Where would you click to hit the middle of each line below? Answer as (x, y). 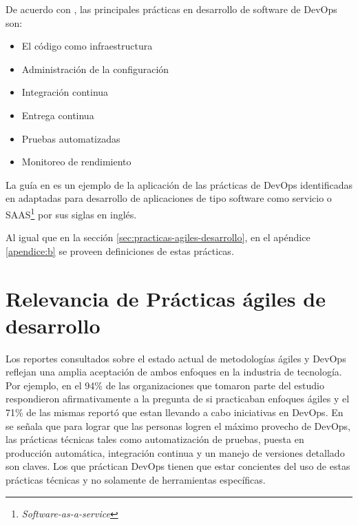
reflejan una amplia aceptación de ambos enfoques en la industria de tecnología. (174, 372)
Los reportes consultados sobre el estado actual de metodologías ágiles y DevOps (176, 358)
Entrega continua (58, 115)
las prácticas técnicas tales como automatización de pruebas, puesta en (155, 439)
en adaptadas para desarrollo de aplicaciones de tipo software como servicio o (169, 198)
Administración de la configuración (95, 69)
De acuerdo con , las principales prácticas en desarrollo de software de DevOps (171, 9)
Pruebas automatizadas (71, 138)
